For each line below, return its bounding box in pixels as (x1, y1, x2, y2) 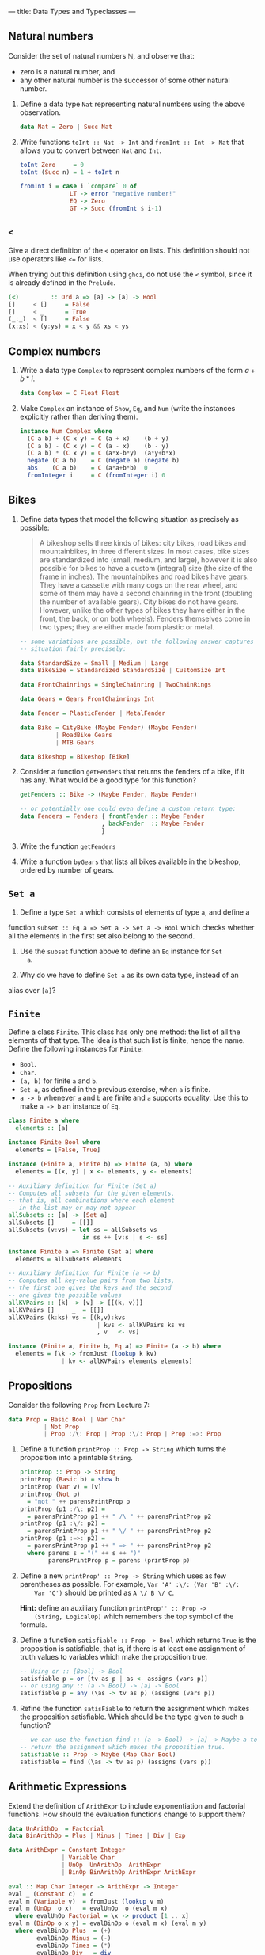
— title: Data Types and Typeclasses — (8, 7, 136, 16)
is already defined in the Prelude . (8, 277, 116, 287)
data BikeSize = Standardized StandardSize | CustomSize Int (19, 667, 226, 675)
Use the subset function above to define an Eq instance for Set (19, 946, 223, 956)
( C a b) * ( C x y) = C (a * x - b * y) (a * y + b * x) (27, 449, 176, 458)
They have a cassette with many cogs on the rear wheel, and (39, 580, 239, 589)
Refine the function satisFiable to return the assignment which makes (19, 1704, 250, 1713)
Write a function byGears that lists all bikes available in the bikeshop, (19, 857, 241, 866)
